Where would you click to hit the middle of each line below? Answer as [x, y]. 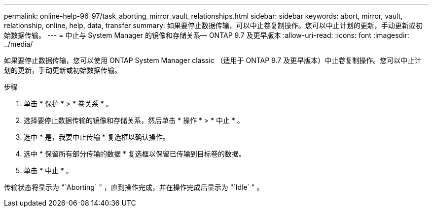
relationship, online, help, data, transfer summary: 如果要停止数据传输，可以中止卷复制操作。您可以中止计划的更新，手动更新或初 [213, 25]
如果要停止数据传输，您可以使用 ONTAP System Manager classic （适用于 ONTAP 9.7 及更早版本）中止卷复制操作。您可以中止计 [213, 60]
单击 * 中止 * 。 [48, 170]
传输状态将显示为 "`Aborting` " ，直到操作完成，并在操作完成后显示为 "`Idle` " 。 [134, 187]
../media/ [18, 44]
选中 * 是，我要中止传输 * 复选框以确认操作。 [97, 137]
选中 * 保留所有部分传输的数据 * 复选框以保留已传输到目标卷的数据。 [135, 154]
